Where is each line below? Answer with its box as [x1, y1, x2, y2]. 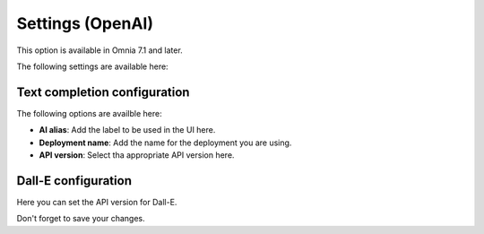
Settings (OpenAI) [16, 13, 154, 33]
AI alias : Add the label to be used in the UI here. [39, 125, 216, 135]
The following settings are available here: [16, 61, 169, 72]
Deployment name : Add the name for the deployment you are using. [39, 137, 292, 148]
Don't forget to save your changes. [16, 213, 145, 224]
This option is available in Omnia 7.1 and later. [16, 45, 183, 56]
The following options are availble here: [16, 108, 162, 118]
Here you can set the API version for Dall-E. [16, 196, 177, 207]
